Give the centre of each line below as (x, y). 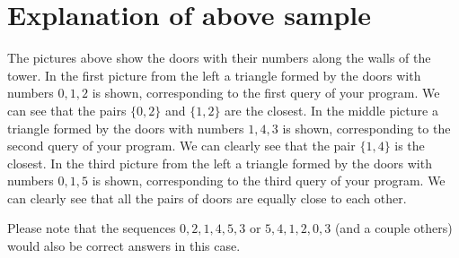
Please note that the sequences (92, 228)
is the (410, 146)
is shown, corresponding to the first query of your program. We (266, 93)
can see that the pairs (67, 110)
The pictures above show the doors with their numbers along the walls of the (219, 58)
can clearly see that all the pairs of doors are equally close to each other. (207, 198)
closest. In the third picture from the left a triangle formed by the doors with (220, 163)
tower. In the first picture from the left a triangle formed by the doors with (214, 75)
